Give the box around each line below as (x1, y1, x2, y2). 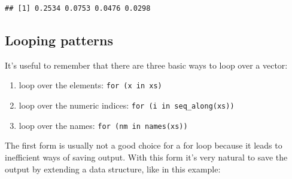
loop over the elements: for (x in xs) (19, 79, 162, 91)
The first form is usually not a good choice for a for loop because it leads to (5, 139, 282, 152)
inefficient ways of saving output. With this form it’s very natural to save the (5, 150, 288, 163)
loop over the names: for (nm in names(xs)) (19, 119, 188, 131)
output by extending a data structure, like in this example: (5, 162, 221, 175)
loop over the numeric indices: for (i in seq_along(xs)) (19, 99, 235, 112)
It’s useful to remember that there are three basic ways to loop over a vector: (5, 58, 288, 71)
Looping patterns (5, 30, 113, 49)
